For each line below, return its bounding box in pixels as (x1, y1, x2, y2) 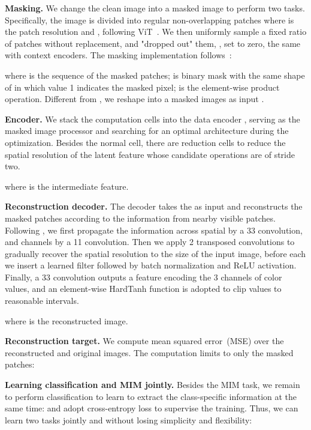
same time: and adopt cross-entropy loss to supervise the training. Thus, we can (5, 402, 298, 414)
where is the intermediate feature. (5, 180, 129, 192)
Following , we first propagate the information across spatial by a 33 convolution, (5, 223, 303, 236)
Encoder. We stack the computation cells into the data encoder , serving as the (5, 112, 300, 125)
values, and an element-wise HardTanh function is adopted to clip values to (5, 282, 282, 295)
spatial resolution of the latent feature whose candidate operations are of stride (5, 148, 295, 160)
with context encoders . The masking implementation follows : (5, 49, 232, 61)
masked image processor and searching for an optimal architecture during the (5, 124, 289, 137)
